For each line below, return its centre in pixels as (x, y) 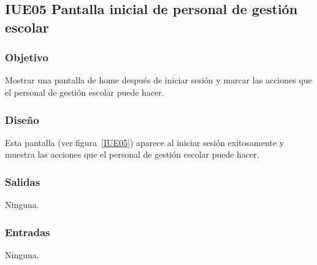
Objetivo (27, 57)
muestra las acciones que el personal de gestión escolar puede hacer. (132, 154)
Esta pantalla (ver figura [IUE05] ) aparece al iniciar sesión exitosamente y (145, 142)
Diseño (22, 119)
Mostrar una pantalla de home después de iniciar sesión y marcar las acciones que (158, 80)
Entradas (28, 232)
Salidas (23, 181)
